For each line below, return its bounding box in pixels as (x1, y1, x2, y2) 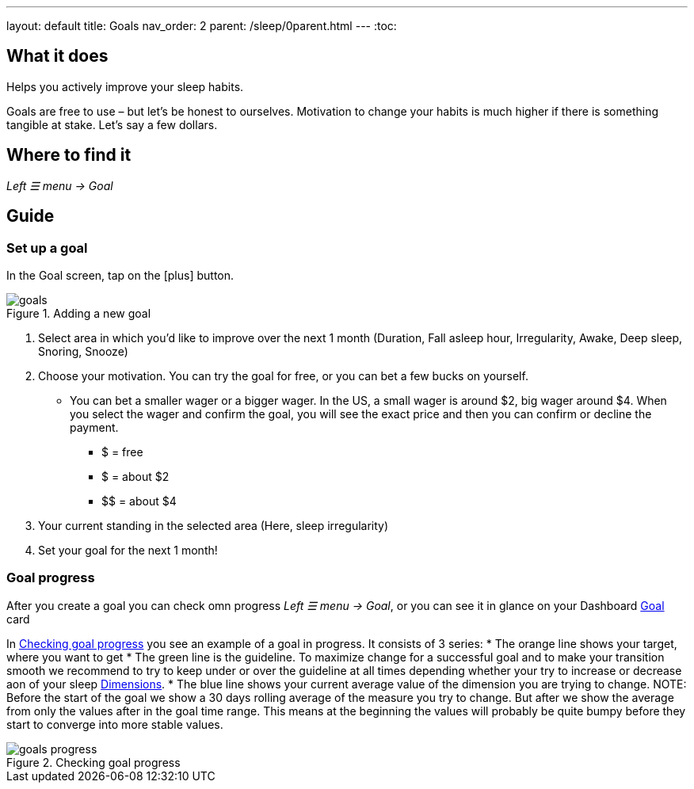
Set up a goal (6, 239, 88, 256)
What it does (6, 46, 109, 67)
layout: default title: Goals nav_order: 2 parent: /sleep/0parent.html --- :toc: (6, 19, 397, 32)
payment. (70, 420, 119, 434)
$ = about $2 (101, 469, 170, 483)
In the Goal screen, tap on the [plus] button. (6, 268, 235, 282)
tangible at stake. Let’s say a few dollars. (6, 117, 218, 131)
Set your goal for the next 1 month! (38, 543, 218, 557)
